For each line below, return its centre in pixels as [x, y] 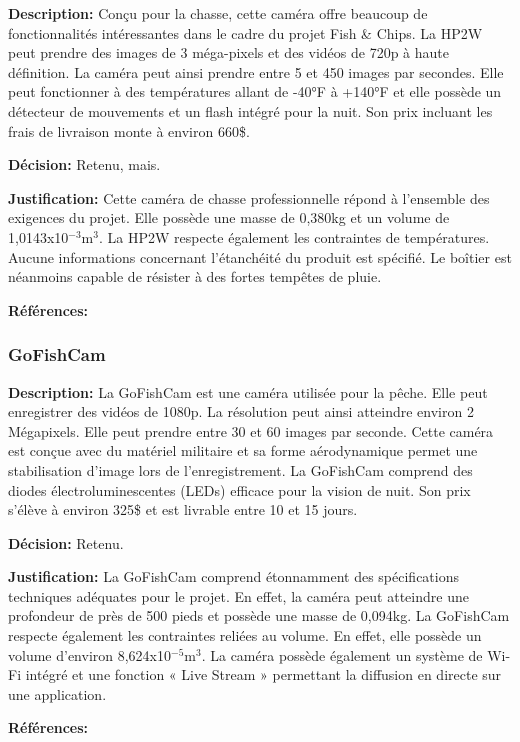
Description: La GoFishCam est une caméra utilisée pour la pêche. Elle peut [248, 391]
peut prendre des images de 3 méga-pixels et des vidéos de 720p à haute [229, 52]
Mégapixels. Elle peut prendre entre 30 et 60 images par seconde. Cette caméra [251, 430]
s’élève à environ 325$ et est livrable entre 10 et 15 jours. [183, 509]
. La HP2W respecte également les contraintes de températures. [294, 236]
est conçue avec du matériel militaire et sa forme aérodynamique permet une [243, 450]
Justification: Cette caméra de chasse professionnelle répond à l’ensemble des [249, 197]
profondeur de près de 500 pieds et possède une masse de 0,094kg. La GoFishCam [259, 615]
